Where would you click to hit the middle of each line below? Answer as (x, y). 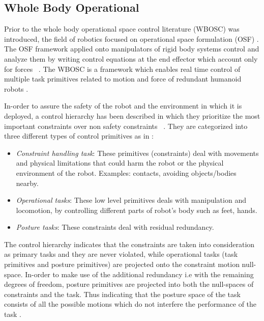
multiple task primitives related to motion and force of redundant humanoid (123, 79)
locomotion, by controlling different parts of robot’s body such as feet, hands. (137, 210)
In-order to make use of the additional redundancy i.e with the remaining (139, 274)
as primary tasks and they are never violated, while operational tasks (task (121, 254)
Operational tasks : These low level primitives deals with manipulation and (131, 200)
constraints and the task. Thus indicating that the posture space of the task (122, 294)
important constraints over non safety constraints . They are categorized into (126, 126)
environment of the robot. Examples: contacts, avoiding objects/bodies (126, 172)
